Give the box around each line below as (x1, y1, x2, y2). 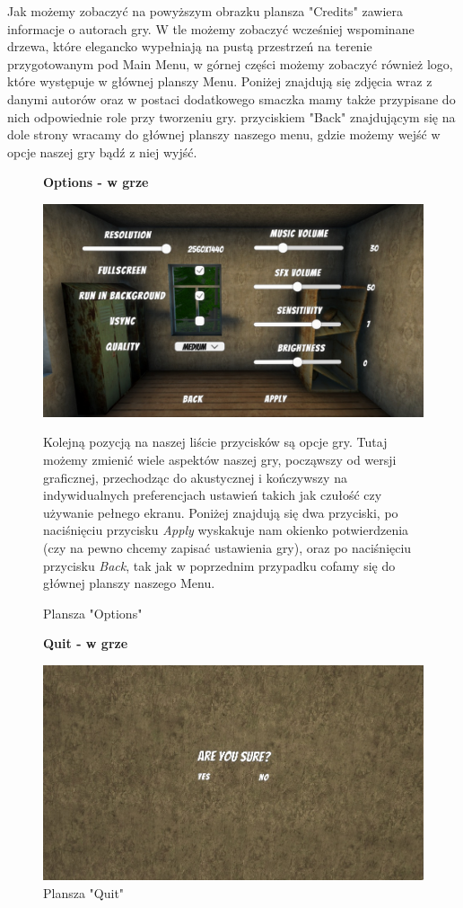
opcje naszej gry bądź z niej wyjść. (7, 142, 197, 161)
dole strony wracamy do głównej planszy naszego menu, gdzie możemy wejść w (7, 125, 441, 144)
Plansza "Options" (43, 603, 143, 622)
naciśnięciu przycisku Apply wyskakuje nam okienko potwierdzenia (43, 521, 409, 539)
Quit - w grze (43, 634, 128, 653)
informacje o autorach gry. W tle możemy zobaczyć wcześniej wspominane (7, 19, 415, 38)
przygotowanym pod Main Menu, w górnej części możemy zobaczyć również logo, (7, 54, 453, 73)
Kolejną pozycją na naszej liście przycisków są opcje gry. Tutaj (43, 432, 388, 451)
